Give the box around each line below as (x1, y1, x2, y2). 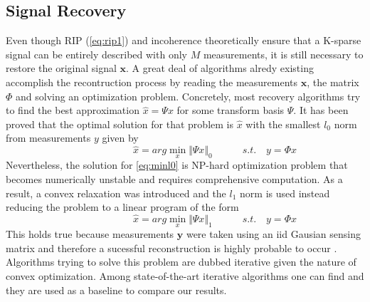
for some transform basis (176, 103, 285, 118)
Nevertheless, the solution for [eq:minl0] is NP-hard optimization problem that (6, 157, 348, 172)
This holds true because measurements (6, 226, 174, 241)
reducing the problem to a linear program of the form (6, 199, 239, 214)
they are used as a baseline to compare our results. (6, 282, 227, 297)
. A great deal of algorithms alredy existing (126, 61, 314, 75)
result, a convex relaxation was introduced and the (6, 185, 226, 200)
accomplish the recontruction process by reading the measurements (6, 74, 298, 89)
